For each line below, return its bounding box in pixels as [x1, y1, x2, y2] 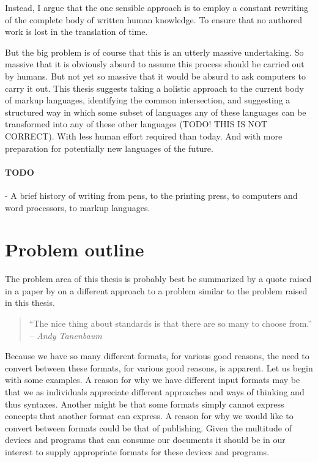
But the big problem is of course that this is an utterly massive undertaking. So [5, 45, 304, 58]
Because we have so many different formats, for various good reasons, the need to [5, 349, 309, 362]
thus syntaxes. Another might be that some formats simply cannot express [5, 397, 284, 410]
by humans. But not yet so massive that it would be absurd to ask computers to [5, 69, 306, 82]
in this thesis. [5, 296, 55, 309]
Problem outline [5, 237, 144, 262]
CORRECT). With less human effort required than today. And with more [5, 129, 283, 142]
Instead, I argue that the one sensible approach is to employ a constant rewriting [5, 1, 308, 13]
